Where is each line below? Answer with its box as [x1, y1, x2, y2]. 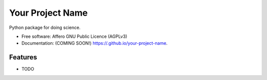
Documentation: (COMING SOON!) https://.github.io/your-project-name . [21, 40, 168, 46]
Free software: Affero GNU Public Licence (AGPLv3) [21, 33, 128, 39]
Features [9, 53, 37, 61]
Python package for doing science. [9, 25, 81, 30]
